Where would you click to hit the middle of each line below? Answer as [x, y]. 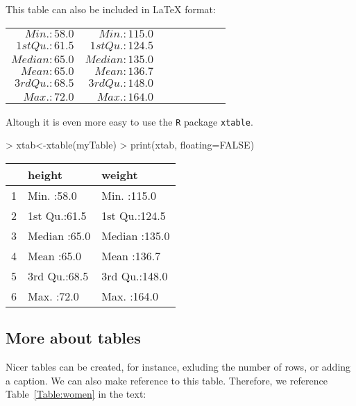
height [45, 174]
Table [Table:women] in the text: [76, 394]
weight [120, 174]
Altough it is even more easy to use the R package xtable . [129, 121]
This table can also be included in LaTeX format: [111, 9]
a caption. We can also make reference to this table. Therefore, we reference [167, 380]
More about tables [73, 338]
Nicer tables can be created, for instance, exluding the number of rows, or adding [178, 367]
